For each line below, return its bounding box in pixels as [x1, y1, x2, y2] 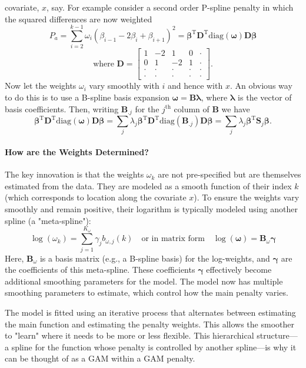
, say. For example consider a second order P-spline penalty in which [46, 1, 294, 13]
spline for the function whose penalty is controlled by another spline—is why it [11, 340, 297, 353]
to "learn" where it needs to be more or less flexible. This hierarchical [5, 329, 254, 342]
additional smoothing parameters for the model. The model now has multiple [5, 275, 283, 287]
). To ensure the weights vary [194, 191, 300, 203]
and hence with [167, 79, 223, 92]
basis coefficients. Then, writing [5, 102, 119, 115]
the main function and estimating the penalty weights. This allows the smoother [5, 317, 294, 330]
